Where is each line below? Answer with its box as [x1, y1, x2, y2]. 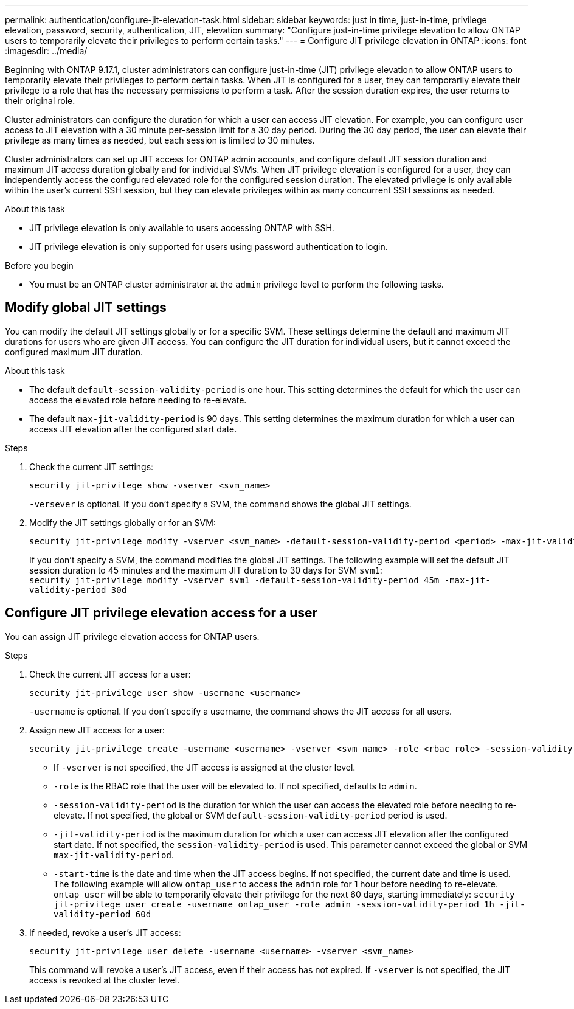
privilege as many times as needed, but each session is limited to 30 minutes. [5, 135, 315, 145]
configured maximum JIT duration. [5, 346, 143, 357]
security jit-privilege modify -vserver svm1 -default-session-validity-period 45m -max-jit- [29, 575, 491, 585]
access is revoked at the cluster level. [29, 974, 180, 985]
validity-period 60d [54, 909, 151, 919]
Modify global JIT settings [5, 300, 167, 316]
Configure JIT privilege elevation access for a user [5, 605, 318, 621]
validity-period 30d [29, 584, 127, 595]
